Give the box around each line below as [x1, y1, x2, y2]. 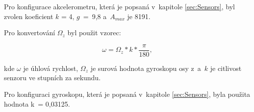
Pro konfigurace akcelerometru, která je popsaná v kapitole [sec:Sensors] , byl [4, 1, 235, 11]
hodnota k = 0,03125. [4, 98, 70, 109]
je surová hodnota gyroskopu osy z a [90, 63, 201, 73]
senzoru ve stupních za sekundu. [4, 72, 101, 83]
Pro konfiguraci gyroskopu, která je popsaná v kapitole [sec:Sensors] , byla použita [4, 89, 251, 99]
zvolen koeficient [4, 11, 53, 21]
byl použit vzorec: [67, 27, 121, 38]
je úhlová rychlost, [23, 63, 78, 73]
